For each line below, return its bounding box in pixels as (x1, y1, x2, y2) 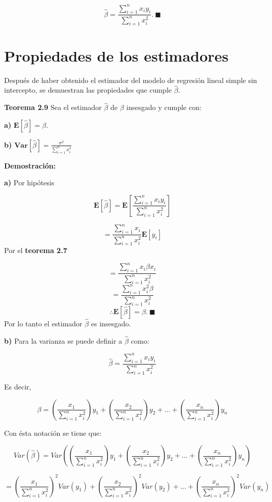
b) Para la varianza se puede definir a (4, 335, 122, 346)
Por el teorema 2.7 (4, 245, 67, 256)
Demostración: (4, 160, 56, 171)
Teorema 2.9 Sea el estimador (4, 102, 102, 113)
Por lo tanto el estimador (4, 318, 83, 329)
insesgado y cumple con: (126, 102, 202, 113)
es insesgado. (91, 318, 131, 329)
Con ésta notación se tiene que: (4, 427, 102, 438)
